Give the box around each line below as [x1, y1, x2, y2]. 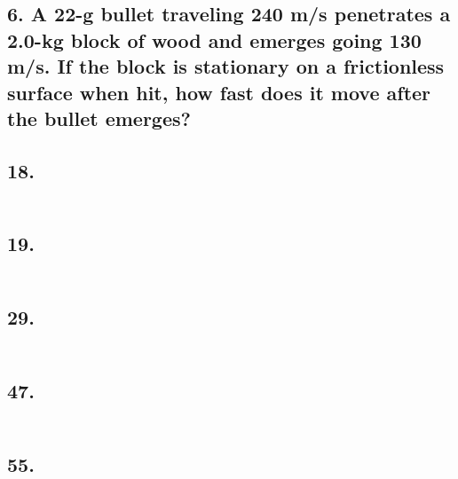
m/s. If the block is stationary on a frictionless [7, 52, 445, 80]
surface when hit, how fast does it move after [7, 78, 431, 106]
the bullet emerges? [7, 104, 191, 131]
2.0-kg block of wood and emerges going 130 [7, 26, 422, 53]
